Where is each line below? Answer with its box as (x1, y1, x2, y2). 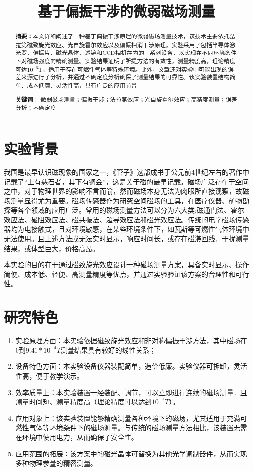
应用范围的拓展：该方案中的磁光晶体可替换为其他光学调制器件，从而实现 (15, 448, 247, 458)
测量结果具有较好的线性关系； (60, 344, 156, 355)
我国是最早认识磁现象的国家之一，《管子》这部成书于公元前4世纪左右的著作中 (4, 166, 249, 177)
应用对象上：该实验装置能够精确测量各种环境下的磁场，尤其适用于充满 (15, 413, 240, 423)
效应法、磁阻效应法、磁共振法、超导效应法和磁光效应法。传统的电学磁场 (4, 214, 235, 224)
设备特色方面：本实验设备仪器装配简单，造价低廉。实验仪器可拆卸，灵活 (15, 361, 247, 371)
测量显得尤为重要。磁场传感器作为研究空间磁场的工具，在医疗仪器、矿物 (10, 195, 242, 205)
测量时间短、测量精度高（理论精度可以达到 (15, 397, 152, 407)
